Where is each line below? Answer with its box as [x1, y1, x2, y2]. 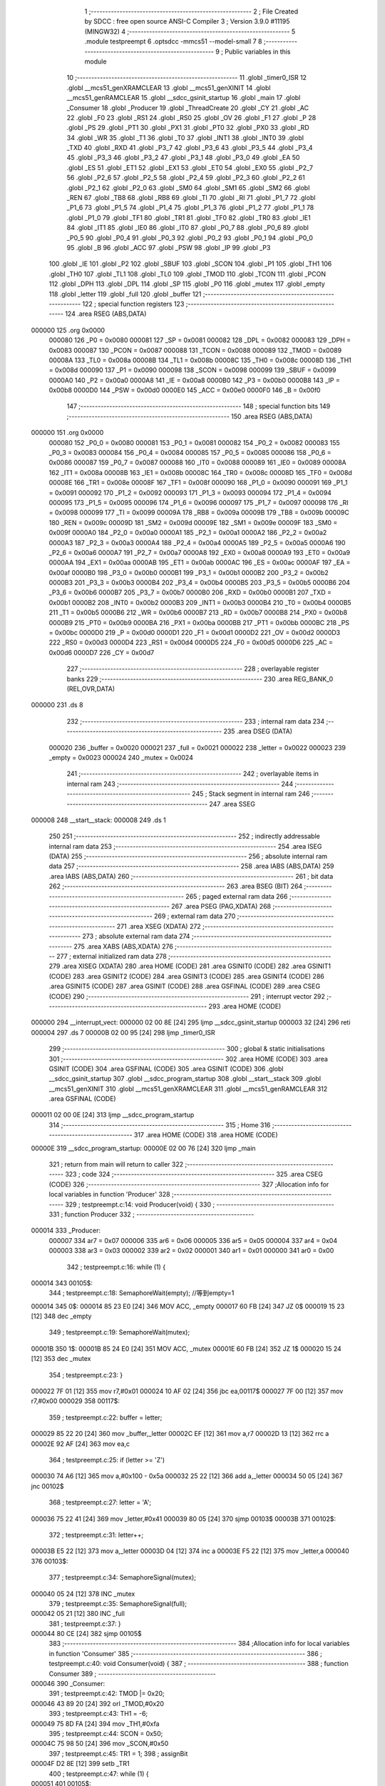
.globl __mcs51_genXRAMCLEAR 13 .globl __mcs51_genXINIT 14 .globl [66, 83, 271, 92]
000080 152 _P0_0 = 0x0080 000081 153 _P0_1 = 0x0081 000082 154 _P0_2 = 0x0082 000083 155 [48, 438, 340, 446]
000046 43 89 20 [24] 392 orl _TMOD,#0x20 [31, 1699, 164, 1707]
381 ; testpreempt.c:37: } [48, 1619, 121, 1628]
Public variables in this [225, 47, 292, 56]
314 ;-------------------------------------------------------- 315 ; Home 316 [48, 1120, 271, 1129]
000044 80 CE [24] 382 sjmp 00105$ [31, 1630, 142, 1638]
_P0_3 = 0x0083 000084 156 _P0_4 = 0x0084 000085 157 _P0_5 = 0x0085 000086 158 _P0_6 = [48, 449, 332, 457]
